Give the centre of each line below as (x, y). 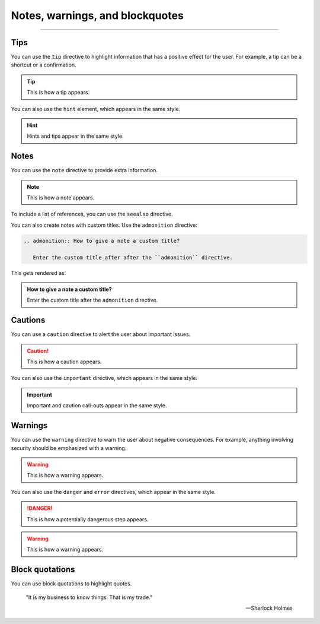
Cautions (28, 320)
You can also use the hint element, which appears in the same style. (96, 109)
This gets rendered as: (39, 273)
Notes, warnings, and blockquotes (97, 15)
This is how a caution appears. (64, 362)
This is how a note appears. (61, 198)
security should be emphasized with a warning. (69, 448)
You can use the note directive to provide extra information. (84, 170)
